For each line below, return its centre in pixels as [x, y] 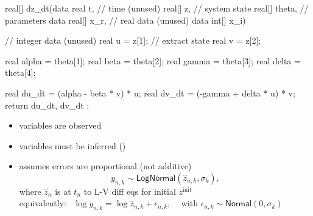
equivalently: [43, 203]
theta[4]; [20, 73]
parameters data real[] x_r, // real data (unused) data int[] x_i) [125, 20]
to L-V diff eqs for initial [130, 191]
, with [183, 203]
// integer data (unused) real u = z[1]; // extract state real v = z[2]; [133, 40]
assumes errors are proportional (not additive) [105, 166]
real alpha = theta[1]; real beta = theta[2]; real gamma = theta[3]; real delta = [153, 60]
